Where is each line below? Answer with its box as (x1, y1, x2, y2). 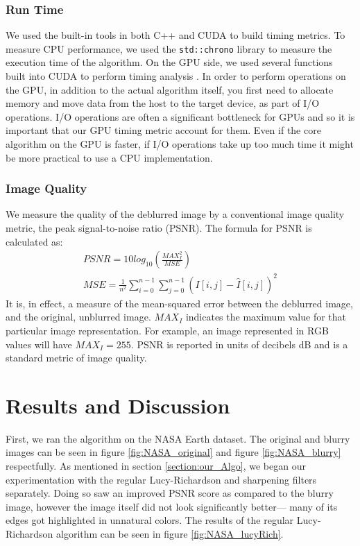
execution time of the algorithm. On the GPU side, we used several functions (6, 55, 333, 69)
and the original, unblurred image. (6, 309, 151, 324)
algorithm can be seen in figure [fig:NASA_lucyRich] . (56, 527, 284, 541)
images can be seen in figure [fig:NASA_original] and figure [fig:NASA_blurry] (6, 445, 341, 459)
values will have (6, 336, 72, 351)
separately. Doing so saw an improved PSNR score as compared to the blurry (6, 486, 334, 500)
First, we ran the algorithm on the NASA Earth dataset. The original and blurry (6, 431, 350, 445)
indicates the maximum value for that (185, 309, 346, 324)
